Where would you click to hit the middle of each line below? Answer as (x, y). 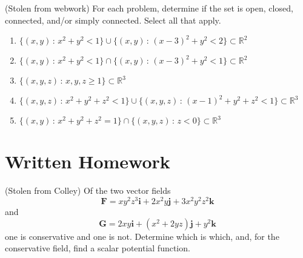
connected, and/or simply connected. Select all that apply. (113, 20)
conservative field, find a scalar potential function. (98, 248)
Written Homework (88, 161)
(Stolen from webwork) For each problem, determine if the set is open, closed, (149, 8)
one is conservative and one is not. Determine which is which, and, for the (142, 236)
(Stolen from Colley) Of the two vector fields (88, 190)
